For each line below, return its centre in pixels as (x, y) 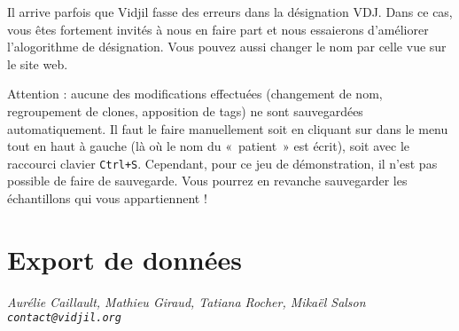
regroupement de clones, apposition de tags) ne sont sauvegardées (185, 110)
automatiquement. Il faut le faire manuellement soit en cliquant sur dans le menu (228, 128)
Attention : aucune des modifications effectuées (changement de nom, (195, 94)
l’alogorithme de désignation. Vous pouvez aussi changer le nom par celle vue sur (227, 47)
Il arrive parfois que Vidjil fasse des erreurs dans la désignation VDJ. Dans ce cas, (230, 12)
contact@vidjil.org (64, 318)
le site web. (38, 63)
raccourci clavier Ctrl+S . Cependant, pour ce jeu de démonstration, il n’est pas (222, 163)
